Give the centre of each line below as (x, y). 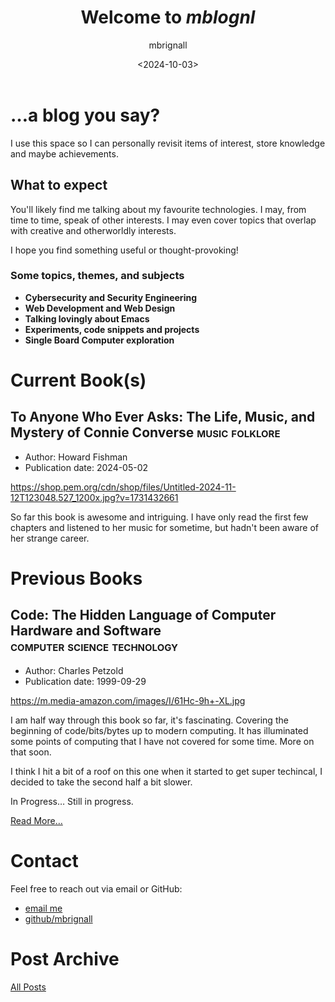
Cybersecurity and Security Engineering (110, 297)
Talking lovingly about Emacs (87, 318)
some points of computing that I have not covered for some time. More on (162, 741)
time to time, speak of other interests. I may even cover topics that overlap (163, 220)
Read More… (36, 820)
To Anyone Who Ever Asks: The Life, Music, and (163, 417)
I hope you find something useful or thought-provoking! (124, 250)
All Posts (28, 987)
